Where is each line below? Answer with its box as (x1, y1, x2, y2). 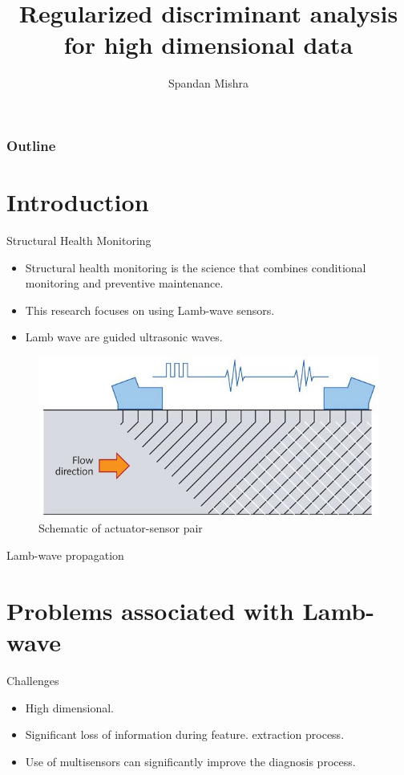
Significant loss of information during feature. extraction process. (25, 726, 345, 743)
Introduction (6, 186, 149, 218)
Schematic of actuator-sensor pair (38, 520, 203, 536)
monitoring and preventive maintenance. (25, 275, 224, 292)
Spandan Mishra (168, 75, 249, 92)
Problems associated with (6, 593, 294, 626)
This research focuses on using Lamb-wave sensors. (25, 301, 275, 318)
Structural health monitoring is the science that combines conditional (25, 259, 366, 275)
